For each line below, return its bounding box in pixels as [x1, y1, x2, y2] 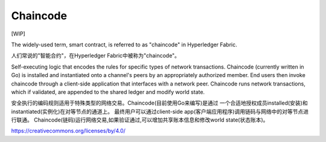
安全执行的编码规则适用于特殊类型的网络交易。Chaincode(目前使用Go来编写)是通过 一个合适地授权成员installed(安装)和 [11, 99, 308, 106]
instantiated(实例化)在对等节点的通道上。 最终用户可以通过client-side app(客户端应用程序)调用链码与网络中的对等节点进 [11, 108, 309, 115]
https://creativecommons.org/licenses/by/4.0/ [11, 127, 126, 135]
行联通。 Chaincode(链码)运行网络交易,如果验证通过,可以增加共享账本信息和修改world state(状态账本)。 [11, 116, 269, 123]
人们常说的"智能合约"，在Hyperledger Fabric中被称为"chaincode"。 [11, 52, 181, 60]
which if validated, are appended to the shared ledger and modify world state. [11, 88, 205, 96]
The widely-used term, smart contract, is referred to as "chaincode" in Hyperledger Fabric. [11, 41, 238, 48]
